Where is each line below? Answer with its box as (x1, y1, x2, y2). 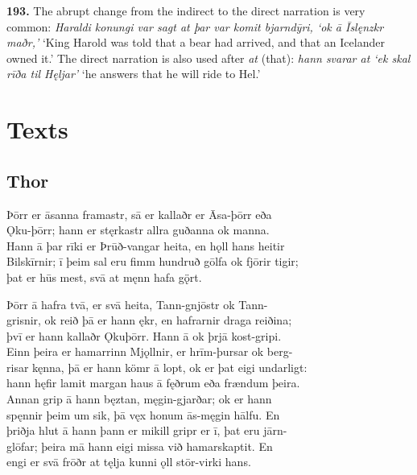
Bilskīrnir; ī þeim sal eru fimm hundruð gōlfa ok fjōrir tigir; (6, 253, 299, 270)
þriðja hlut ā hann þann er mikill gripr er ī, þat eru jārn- (6, 422, 287, 439)
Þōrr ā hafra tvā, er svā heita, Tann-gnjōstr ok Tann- (6, 295, 268, 312)
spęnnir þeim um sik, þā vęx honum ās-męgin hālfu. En (6, 406, 280, 423)
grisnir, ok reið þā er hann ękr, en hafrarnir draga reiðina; (6, 312, 292, 328)
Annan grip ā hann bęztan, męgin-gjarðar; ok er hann (6, 390, 272, 407)
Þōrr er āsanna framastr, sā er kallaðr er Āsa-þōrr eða (6, 205, 272, 222)
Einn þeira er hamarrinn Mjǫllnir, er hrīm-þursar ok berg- (6, 343, 293, 360)
